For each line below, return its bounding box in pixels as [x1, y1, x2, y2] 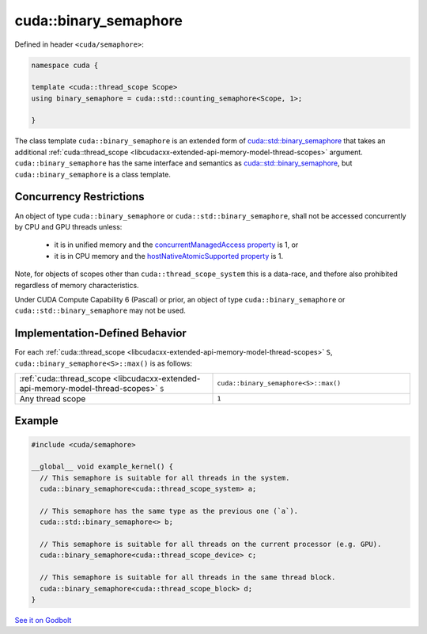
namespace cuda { [31, 60, 99, 70]
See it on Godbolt [14, 616, 72, 625]
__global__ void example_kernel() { [31, 462, 174, 471]
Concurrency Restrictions [14, 190, 145, 203]
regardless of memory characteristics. [14, 280, 139, 290]
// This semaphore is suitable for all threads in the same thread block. [40, 573, 336, 582]
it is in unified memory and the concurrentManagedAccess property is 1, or [54, 240, 299, 249]
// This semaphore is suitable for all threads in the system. [40, 473, 290, 482]
